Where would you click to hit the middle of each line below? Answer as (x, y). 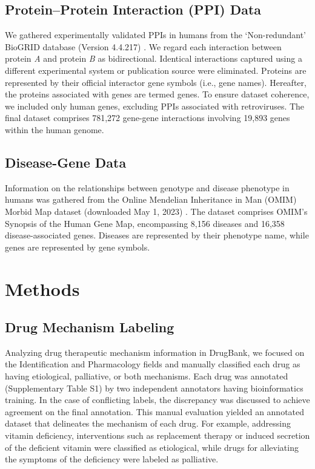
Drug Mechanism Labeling (90, 327)
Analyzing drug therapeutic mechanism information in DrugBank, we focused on (155, 352)
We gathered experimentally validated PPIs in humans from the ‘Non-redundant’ (155, 35)
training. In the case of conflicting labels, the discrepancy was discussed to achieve (157, 400)
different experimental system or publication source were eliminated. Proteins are (156, 70)
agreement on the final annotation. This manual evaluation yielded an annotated (155, 411)
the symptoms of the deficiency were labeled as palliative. (112, 459)
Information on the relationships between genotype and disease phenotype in (147, 187)
